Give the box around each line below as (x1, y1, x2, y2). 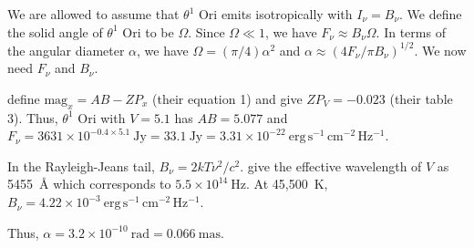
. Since (188, 22, 225, 41)
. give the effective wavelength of (240, 156, 422, 175)
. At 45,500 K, (246, 174, 328, 193)
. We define (399, 5, 462, 23)
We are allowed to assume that (7, 5, 180, 23)
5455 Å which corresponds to (7, 174, 171, 193)
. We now (414, 40, 467, 59)
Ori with (77, 108, 126, 127)
